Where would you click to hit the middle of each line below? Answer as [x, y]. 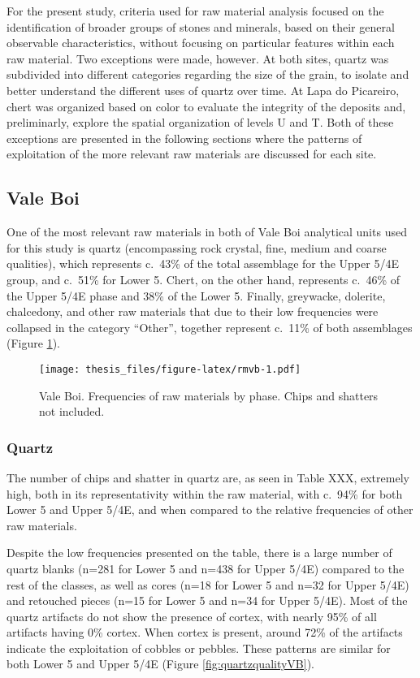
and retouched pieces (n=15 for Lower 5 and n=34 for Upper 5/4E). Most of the [207, 600]
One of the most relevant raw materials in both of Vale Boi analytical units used [207, 232]
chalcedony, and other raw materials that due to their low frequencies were [193, 311]
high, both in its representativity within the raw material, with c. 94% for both [205, 493]
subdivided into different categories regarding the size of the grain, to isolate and [208, 74]
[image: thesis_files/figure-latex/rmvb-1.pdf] [170, 369]
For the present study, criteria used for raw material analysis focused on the [195, 11]
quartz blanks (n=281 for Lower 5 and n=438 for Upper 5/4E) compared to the [206, 568]
